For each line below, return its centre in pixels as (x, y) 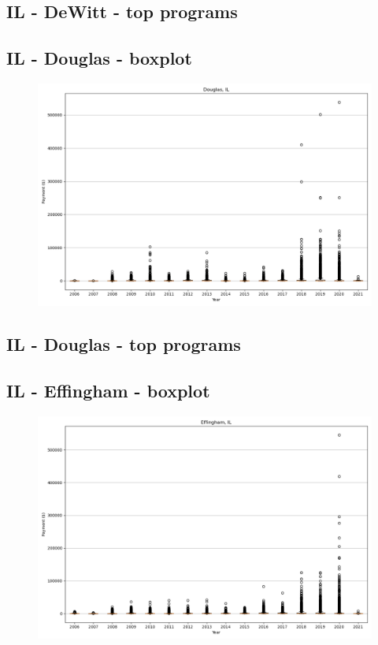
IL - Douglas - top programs (124, 344)
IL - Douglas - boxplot (99, 58)
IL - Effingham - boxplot (108, 391)
